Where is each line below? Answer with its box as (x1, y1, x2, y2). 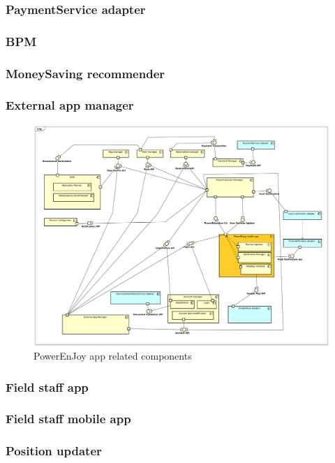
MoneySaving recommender (6, 64, 165, 82)
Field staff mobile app (6, 410, 131, 427)
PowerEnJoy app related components (33, 348, 192, 363)
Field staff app (6, 378, 89, 395)
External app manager (6, 96, 134, 114)
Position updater (6, 442, 102, 460)
